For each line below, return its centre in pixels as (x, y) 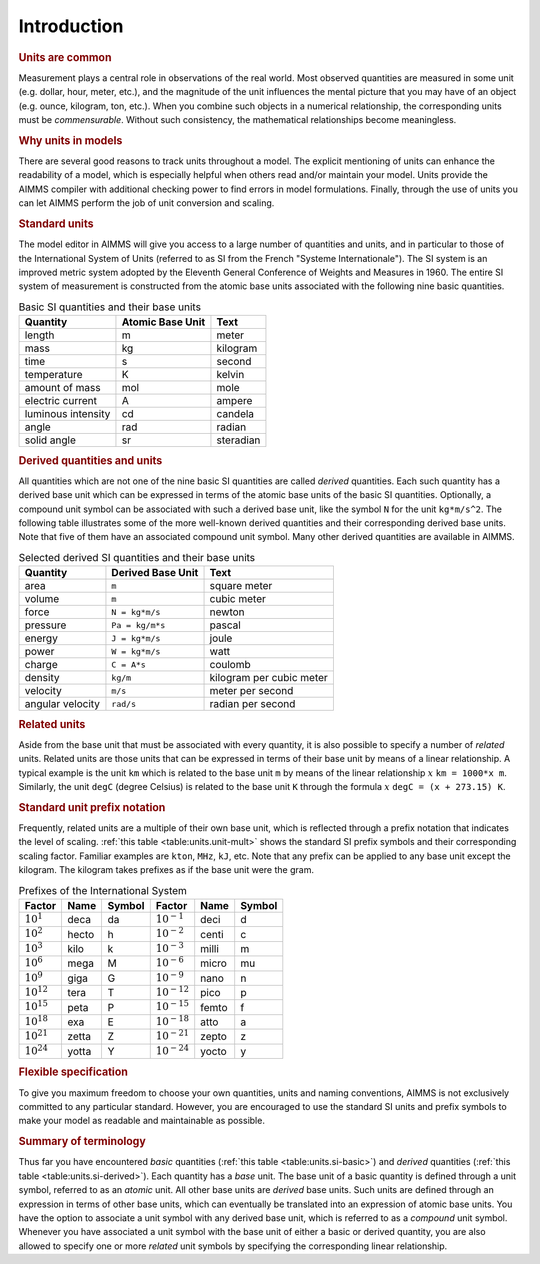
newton (227, 612)
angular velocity (62, 704)
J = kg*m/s (136, 638)
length (39, 335)
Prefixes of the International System (102, 890)
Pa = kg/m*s (138, 625)
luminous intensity (67, 414)
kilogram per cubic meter (269, 678)
